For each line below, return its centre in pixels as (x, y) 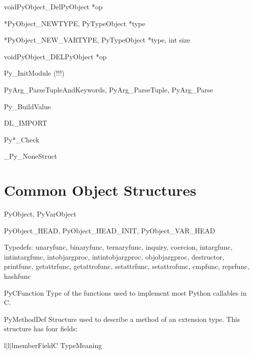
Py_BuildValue (27, 106)
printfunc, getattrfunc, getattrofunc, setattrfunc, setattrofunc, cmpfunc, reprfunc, (127, 266)
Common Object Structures (100, 190)
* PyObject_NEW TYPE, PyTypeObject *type (75, 23)
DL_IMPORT (26, 123)
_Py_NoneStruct (31, 156)
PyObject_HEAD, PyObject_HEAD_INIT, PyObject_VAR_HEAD (110, 230)
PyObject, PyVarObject (40, 214)
